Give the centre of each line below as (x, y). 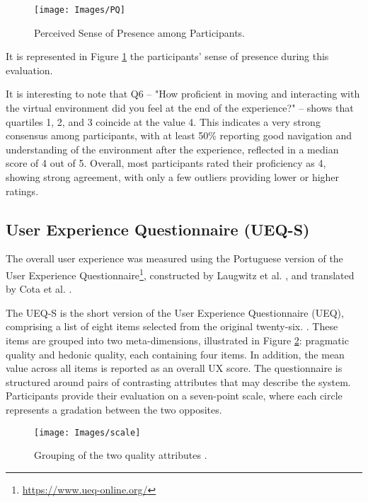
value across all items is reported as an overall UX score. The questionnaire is (174, 368)
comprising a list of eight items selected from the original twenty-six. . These (172, 326)
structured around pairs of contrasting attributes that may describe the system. (178, 381)
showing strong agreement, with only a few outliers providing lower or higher (173, 177)
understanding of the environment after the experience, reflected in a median (172, 149)
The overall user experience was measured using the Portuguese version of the (174, 258)
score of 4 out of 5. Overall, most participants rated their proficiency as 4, (166, 163)
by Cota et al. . (39, 289)
